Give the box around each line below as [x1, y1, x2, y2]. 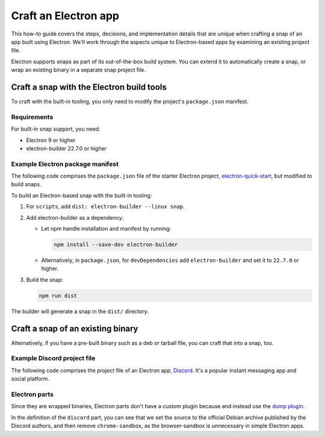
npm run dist [39, 292, 78, 299]
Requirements [11, 113, 54, 121]
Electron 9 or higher [26, 136, 76, 144]
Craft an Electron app [11, 9, 120, 22]
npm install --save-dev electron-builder [54, 241, 178, 248]
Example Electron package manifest [11, 160, 119, 168]
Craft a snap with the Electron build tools [11, 82, 167, 92]
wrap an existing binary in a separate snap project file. [11, 66, 146, 73]
